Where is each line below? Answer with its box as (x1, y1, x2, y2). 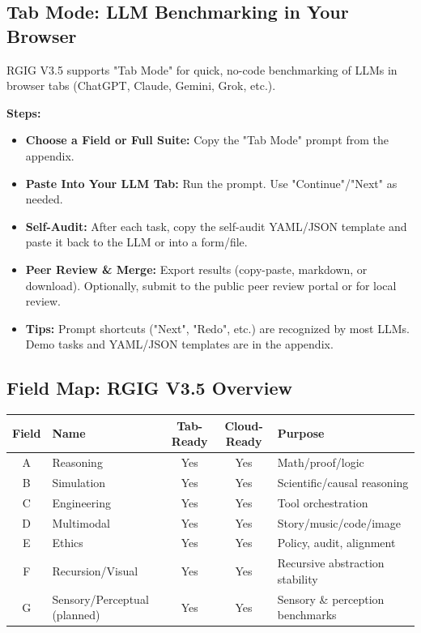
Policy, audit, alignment (277, 534, 396, 551)
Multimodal (52, 514, 110, 531)
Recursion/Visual (52, 562, 138, 580)
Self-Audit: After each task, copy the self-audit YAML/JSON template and (25, 217, 407, 234)
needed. (25, 190, 63, 207)
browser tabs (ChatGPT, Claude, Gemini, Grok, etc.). (6, 77, 276, 94)
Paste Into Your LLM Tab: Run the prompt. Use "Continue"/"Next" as (25, 174, 398, 191)
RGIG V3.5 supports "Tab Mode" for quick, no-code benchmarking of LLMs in (6, 61, 398, 78)
